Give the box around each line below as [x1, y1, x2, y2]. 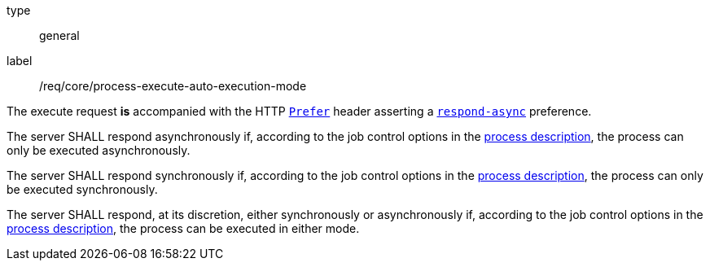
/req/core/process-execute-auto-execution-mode [39, 79, 307, 93]
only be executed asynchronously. [7, 143, 191, 157]
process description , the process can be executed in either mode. [7, 221, 360, 235]
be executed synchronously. [7, 182, 158, 196]
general [39, 28, 80, 42]
